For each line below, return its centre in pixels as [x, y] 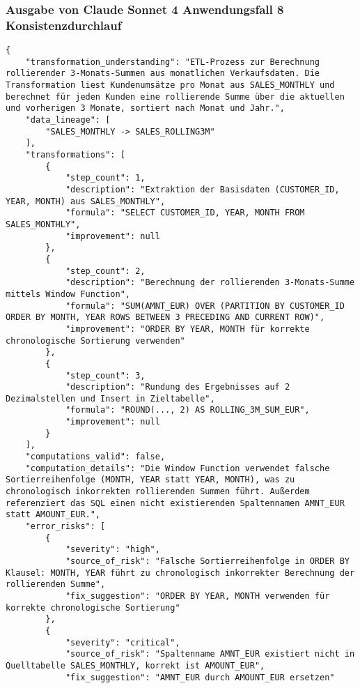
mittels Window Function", [68, 294]
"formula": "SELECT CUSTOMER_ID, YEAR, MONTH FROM [185, 213]
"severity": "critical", [123, 642]
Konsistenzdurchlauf [64, 25]
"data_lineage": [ [68, 120]
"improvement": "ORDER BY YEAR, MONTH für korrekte [187, 329]
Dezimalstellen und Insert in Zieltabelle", [110, 398]
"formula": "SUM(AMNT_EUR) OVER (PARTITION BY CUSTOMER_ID [205, 306]
